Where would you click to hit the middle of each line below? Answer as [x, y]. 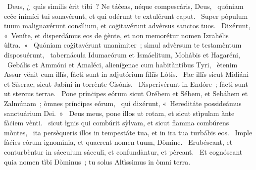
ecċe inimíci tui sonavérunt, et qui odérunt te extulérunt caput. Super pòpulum [126, 16]
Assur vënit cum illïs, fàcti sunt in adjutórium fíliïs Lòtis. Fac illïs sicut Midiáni [127, 74]
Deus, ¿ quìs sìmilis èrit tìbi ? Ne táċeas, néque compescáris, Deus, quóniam [125, 6]
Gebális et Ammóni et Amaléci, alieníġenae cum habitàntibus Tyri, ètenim [122, 64]
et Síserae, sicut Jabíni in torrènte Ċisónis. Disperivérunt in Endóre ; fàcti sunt [126, 84]
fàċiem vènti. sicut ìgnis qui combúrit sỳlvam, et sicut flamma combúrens [117, 123]
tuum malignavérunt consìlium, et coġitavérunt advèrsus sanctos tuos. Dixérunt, [127, 26]
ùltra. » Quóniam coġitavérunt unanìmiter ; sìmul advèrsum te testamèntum [123, 45]
